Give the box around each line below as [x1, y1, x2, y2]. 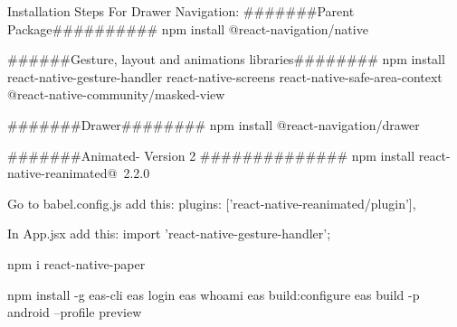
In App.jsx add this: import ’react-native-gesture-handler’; [7, 224, 331, 243]
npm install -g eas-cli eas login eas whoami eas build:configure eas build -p [7, 285, 420, 304]
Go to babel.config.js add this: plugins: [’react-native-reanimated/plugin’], [7, 193, 416, 212]
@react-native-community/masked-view [7, 85, 225, 104]
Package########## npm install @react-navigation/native [7, 19, 368, 38]
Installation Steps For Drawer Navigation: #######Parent [7, 2, 355, 20]
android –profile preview [7, 303, 142, 322]
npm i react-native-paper [7, 254, 146, 273]
